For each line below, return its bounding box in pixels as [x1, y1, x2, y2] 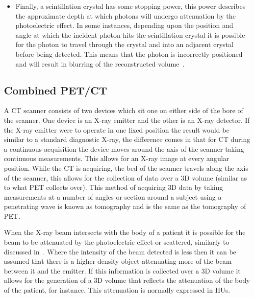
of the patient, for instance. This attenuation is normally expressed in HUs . [4, 285, 230, 295]
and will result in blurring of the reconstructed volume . [15, 58, 185, 69]
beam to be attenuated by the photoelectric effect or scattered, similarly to [4, 237, 229, 247]
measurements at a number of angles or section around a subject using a [4, 191, 222, 202]
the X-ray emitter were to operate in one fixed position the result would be [4, 124, 229, 135]
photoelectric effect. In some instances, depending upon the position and [15, 20, 233, 30]
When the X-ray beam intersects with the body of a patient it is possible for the [4, 227, 246, 237]
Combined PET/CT [4, 82, 107, 97]
